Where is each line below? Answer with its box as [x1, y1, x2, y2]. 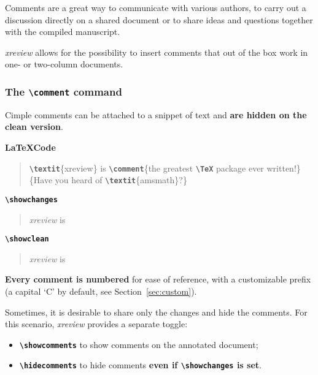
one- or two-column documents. [5, 58, 123, 70]
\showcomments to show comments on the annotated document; [19, 338, 258, 350]
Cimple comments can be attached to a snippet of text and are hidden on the [5, 108, 307, 121]
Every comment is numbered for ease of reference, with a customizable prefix [5, 273, 311, 286]
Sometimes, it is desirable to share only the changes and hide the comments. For [5, 305, 308, 318]
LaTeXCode [5, 140, 56, 153]
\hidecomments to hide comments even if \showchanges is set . [19, 358, 262, 371]
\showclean [5, 235, 49, 244]
